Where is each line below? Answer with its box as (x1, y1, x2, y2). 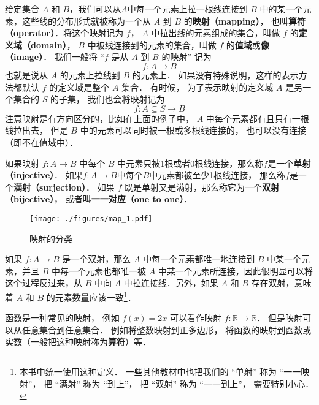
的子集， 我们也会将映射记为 (50, 93, 165, 105)
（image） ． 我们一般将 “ (5, 50, 105, 63)
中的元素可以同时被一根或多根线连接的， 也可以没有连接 (80, 124, 307, 137)
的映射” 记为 (161, 50, 212, 63)
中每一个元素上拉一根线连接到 (127, 2, 248, 15)
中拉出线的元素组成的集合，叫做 (151, 26, 280, 39)
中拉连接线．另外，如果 (123, 276, 218, 289)
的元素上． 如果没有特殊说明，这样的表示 (132, 68, 299, 81)
